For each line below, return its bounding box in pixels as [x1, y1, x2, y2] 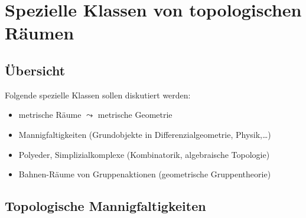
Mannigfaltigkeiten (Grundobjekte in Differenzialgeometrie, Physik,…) [18, 128, 271, 140]
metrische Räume [18, 108, 82, 121]
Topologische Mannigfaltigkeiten [5, 197, 206, 215]
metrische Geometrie [97, 108, 172, 121]
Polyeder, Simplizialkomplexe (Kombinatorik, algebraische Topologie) [18, 148, 270, 160]
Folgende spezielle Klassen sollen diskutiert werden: [5, 88, 191, 101]
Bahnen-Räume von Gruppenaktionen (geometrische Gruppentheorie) [18, 168, 271, 180]
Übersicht [5, 61, 66, 79]
